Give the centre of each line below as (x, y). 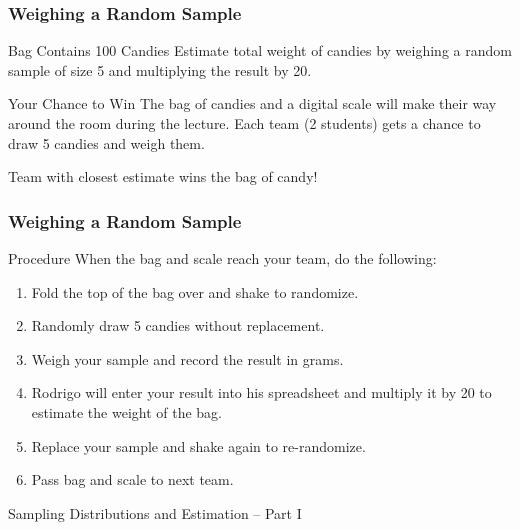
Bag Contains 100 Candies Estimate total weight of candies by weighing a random (260, 50)
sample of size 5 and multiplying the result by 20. (160, 69)
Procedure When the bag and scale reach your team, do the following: (222, 258)
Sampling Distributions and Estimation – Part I (155, 512)
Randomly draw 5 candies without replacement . (178, 325)
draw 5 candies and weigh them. (106, 142)
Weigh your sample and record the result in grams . (187, 358)
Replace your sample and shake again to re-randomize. (198, 445)
